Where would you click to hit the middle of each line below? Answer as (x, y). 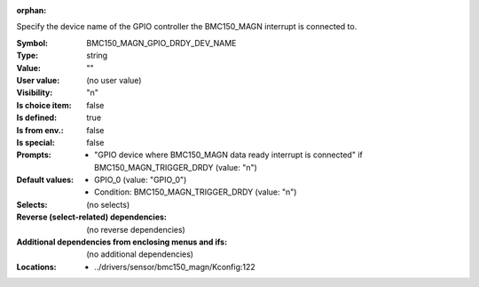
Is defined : (37, 118)
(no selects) (108, 204)
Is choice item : (44, 105)
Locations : (36, 267)
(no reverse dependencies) (136, 229)
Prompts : (34, 155)
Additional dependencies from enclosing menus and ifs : (122, 242)
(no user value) (114, 80)
